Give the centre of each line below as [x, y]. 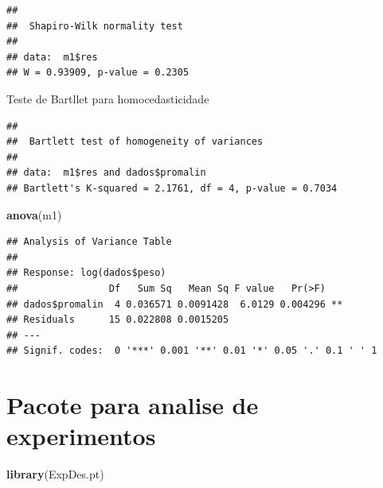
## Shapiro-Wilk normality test [95, 26]
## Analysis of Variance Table [89, 242]
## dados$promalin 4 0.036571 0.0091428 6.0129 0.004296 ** [175, 304]
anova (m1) [34, 214]
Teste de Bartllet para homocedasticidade [108, 98]
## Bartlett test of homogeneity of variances [135, 142]
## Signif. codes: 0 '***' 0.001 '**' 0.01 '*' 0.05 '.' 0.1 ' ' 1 [192, 351]
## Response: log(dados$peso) [86, 273]
